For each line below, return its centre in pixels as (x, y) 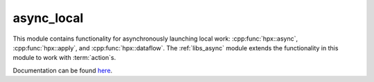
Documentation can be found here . (63, 70)
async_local (48, 18)
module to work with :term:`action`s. (64, 58)
